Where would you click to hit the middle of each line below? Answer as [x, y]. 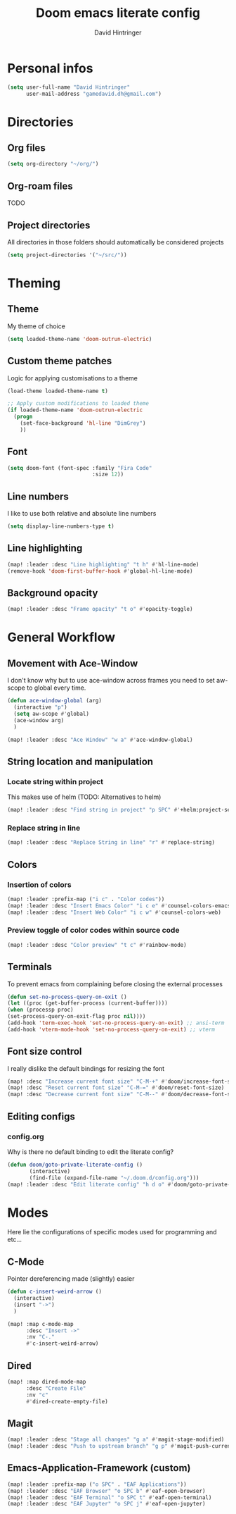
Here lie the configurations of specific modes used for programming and [112, 1232]
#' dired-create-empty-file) [67, 1401]
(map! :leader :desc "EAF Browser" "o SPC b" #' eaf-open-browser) [106, 1491]
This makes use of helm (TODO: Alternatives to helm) [84, 797]
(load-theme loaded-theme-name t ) [58, 391]
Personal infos [50, 68]
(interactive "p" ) [41, 707]
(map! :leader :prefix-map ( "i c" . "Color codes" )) [86, 899]
